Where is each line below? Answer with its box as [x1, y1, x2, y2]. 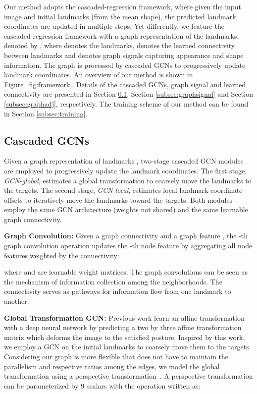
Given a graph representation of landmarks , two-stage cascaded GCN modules [4, 156, 244, 166]
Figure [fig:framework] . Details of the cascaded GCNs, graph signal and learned [4, 79, 246, 89]
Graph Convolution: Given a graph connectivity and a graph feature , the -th [4, 230, 248, 241]
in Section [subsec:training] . [4, 108, 88, 118]
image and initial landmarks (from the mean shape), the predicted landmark [4, 11, 236, 21]
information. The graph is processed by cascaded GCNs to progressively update [4, 59, 246, 70]
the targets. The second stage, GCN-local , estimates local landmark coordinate [4, 185, 243, 195]
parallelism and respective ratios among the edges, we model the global [4, 361, 220, 371]
